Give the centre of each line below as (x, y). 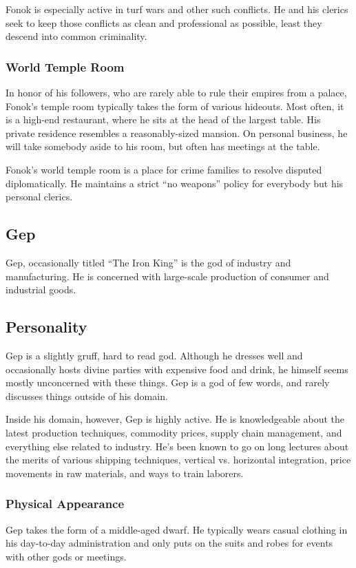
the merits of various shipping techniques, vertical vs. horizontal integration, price (178, 460)
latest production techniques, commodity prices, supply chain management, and (174, 432)
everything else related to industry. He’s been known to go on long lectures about (177, 446)
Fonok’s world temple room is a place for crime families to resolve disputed (164, 169)
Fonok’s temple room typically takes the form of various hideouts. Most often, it (175, 106)
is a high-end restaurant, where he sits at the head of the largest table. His (163, 119)
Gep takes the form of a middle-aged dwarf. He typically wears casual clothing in (177, 529)
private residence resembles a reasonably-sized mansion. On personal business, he (177, 133)
